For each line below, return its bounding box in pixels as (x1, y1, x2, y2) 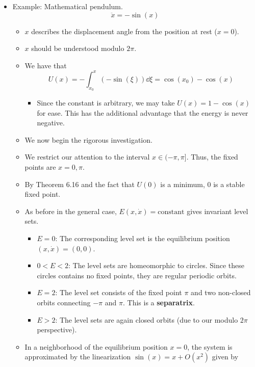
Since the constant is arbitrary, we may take (37, 97, 175, 108)
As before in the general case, (24, 205, 117, 216)
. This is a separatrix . (122, 297, 195, 307)
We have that (24, 60, 67, 70)
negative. (37, 117, 65, 128)
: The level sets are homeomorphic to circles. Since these (68, 260, 244, 271)
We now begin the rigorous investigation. (24, 134, 152, 145)
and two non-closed (191, 287, 251, 298)
